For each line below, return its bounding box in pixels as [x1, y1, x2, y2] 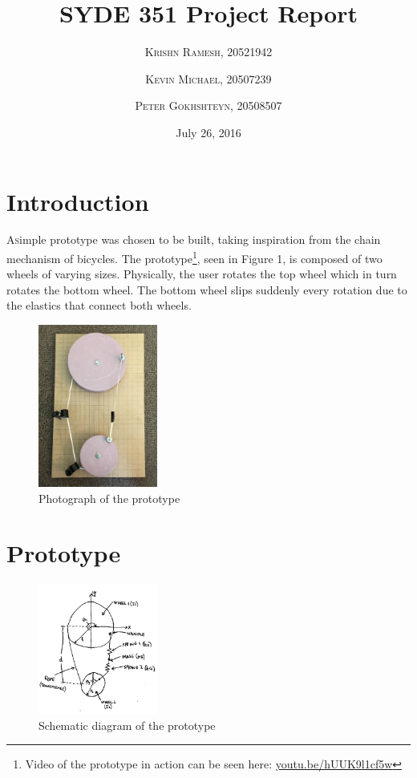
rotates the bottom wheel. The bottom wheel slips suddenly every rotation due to [6, 281, 407, 298]
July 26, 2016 [176, 124, 241, 140]
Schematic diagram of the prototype [38, 716, 216, 733]
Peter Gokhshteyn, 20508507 [135, 97, 282, 114]
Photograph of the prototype [38, 489, 180, 506]
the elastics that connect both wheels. [6, 297, 192, 314]
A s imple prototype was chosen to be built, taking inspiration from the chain [6, 231, 381, 248]
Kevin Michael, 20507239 [145, 70, 272, 87]
